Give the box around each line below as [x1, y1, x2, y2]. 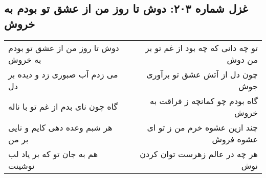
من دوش [227, 53, 258, 65]
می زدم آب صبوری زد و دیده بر [8, 68, 118, 80]
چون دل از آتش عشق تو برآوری [146, 68, 258, 80]
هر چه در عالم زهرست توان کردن [140, 147, 258, 160]
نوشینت [8, 159, 35, 171]
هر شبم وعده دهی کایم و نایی [8, 121, 113, 133]
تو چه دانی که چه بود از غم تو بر [145, 41, 258, 54]
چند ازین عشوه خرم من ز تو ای [147, 121, 258, 133]
